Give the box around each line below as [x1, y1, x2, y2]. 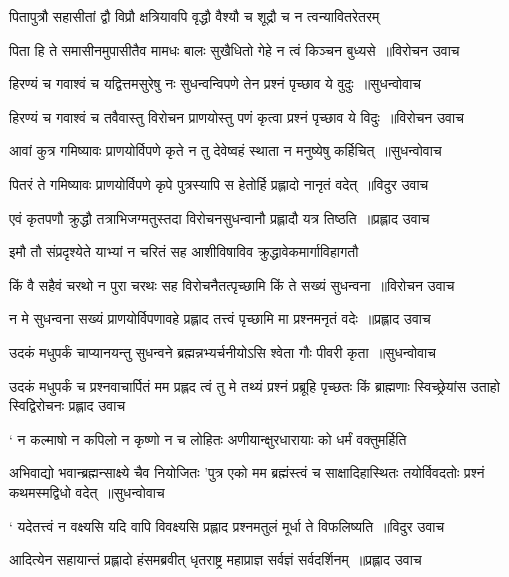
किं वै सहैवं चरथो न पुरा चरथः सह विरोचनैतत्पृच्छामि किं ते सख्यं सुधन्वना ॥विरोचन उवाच [9, 274, 455, 295]
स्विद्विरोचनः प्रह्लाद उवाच [9, 395, 126, 416]
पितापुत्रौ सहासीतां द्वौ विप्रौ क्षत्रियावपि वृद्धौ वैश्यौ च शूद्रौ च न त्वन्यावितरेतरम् [9, 6, 380, 26]
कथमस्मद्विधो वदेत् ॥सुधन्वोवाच [9, 481, 165, 502]
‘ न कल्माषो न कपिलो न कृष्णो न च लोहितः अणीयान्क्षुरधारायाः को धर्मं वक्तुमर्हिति [9, 428, 407, 449]
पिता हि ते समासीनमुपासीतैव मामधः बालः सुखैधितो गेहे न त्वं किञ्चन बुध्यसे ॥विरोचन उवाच [9, 39, 460, 60]
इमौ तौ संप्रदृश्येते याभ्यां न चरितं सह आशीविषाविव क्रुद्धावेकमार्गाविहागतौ [9, 241, 359, 262]
